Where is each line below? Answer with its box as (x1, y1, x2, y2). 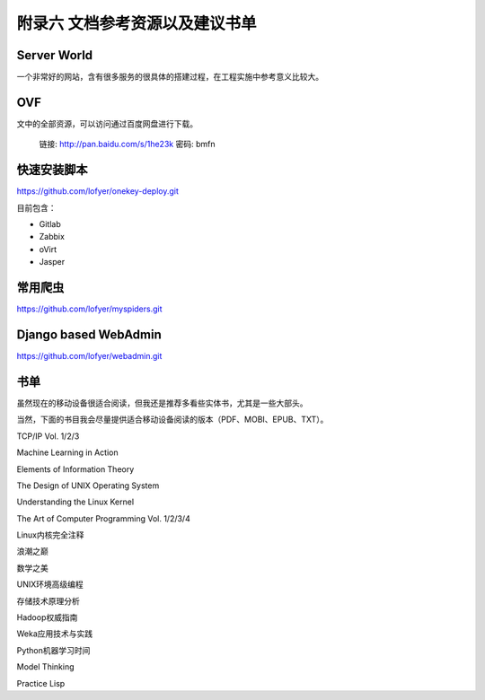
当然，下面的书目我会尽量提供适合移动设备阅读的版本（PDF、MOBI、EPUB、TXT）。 (16, 414, 329, 425)
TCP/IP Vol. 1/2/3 (16, 431, 80, 442)
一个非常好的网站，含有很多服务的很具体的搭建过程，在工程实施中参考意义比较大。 (16, 72, 323, 83)
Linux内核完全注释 (16, 529, 84, 540)
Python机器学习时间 (16, 644, 91, 655)
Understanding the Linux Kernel (16, 496, 135, 507)
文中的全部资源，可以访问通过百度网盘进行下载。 (16, 118, 198, 129)
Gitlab (39, 219, 62, 230)
